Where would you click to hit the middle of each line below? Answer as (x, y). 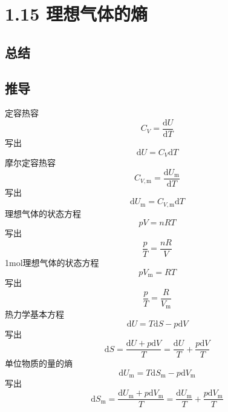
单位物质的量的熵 (39, 363)
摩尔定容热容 (30, 163)
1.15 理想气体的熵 (76, 14)
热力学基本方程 (34, 314)
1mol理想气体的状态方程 (52, 263)
